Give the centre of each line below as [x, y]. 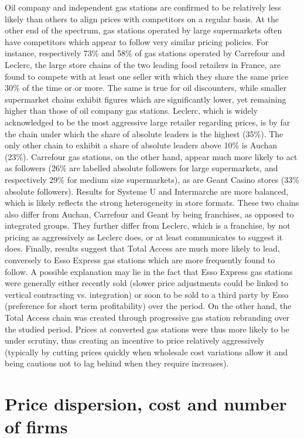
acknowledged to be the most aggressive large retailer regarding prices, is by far [148, 122]
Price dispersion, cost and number [146, 404]
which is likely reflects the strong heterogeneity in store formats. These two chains [152, 203]
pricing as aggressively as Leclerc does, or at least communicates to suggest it [144, 237]
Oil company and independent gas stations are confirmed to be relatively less [143, 7]
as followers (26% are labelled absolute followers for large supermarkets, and [141, 168]
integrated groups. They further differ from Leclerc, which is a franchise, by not [148, 225]
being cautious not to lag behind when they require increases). [117, 363]
